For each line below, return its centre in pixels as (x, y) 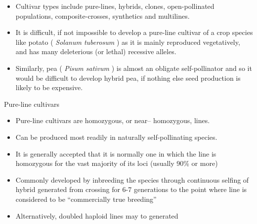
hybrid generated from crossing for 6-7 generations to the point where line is (131, 189)
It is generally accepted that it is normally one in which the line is (116, 153)
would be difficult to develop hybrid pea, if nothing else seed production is (128, 78)
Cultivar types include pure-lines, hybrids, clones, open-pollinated (115, 6)
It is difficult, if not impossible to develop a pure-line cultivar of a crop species (134, 32)
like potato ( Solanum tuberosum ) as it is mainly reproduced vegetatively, (128, 42)
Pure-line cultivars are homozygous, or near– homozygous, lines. (113, 120)
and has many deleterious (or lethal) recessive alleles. (96, 51)
